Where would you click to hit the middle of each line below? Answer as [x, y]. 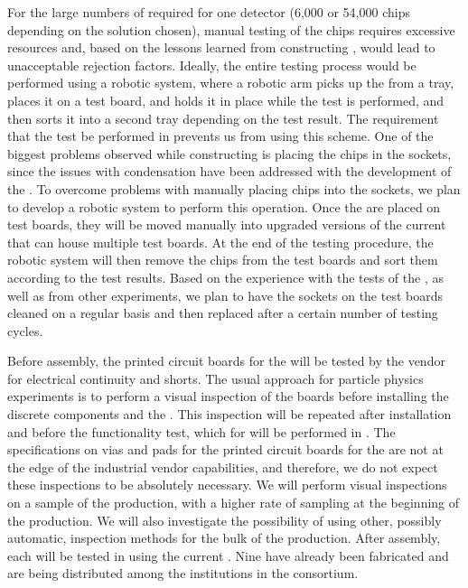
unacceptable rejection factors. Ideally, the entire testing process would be [212, 65]
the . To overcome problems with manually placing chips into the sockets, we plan [234, 188]
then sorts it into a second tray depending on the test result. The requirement [223, 118]
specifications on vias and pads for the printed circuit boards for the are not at [225, 449]
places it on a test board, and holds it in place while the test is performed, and [226, 100]
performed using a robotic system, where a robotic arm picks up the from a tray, [231, 83]
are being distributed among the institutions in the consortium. [183, 573]
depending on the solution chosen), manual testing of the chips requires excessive [231, 29]
